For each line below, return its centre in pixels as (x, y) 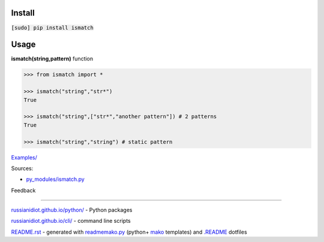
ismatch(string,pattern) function (52, 59)
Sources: (22, 168)
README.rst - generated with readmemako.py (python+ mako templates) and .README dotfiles (129, 232)
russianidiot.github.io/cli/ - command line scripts (71, 221)
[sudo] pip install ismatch (52, 28)
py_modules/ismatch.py (55, 179)
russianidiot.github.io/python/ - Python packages (72, 210)
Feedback (23, 190)
